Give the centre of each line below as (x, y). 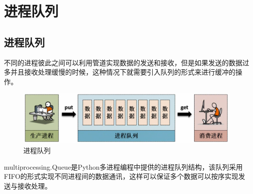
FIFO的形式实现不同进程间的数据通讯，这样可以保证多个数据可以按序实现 (121, 176)
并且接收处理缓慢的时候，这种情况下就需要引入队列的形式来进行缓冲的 (123, 72)
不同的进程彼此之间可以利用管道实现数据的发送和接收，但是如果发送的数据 (123, 62)
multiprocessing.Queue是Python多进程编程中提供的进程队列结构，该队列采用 (123, 166)
